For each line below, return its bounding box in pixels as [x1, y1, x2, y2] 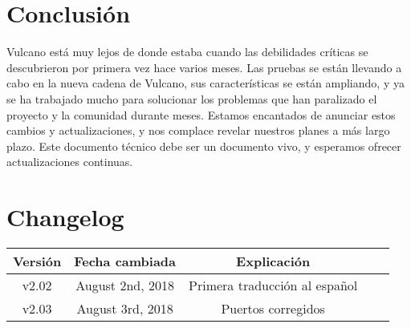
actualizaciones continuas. [6, 153, 133, 170]
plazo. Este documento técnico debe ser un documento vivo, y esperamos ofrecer [6, 137, 401, 154]
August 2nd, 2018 [75, 276, 174, 294]
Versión [13, 252, 62, 270]
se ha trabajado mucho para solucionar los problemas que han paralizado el [6, 90, 377, 107]
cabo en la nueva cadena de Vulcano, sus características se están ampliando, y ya [6, 75, 405, 91]
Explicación [236, 252, 311, 270]
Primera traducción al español [189, 276, 358, 294]
